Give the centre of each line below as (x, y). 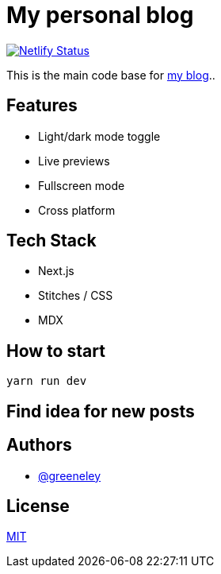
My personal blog (100, 15)
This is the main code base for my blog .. (111, 75)
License (38, 506)
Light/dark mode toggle (99, 136)
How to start (56, 351)
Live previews (74, 161)
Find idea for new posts (101, 411)
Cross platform (77, 210)
